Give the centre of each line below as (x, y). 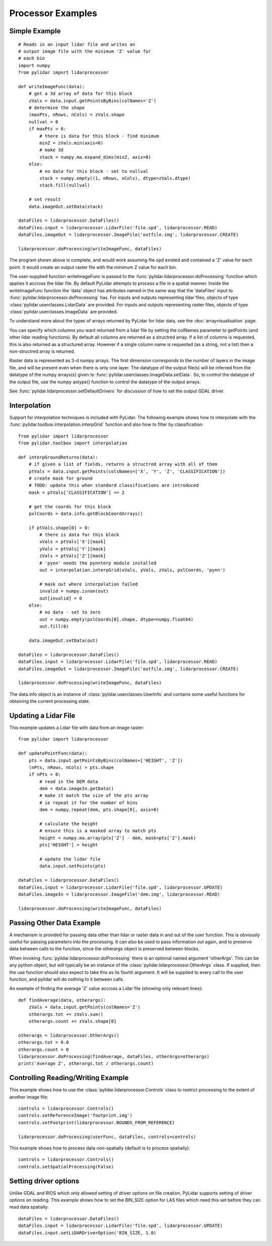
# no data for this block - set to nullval (94, 171)
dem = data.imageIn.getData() (77, 789)
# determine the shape (57, 108)
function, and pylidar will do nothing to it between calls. (67, 979)
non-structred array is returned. (42, 351)
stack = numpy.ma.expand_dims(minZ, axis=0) (95, 157)
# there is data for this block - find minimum (99, 136)
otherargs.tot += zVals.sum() (66, 1014)
